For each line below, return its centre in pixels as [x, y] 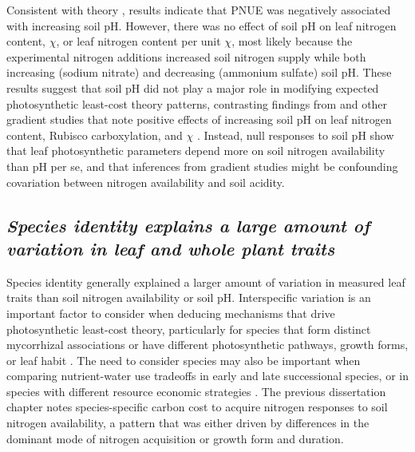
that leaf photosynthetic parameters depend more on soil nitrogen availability [196, 151]
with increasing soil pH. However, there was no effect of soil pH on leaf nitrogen [202, 25]
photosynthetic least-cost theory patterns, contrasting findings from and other [197, 103]
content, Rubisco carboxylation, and [95, 135]
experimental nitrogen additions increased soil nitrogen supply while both [186, 56]
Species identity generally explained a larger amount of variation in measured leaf [206, 282]
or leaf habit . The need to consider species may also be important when [184, 360]
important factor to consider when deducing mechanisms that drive [171, 313]
